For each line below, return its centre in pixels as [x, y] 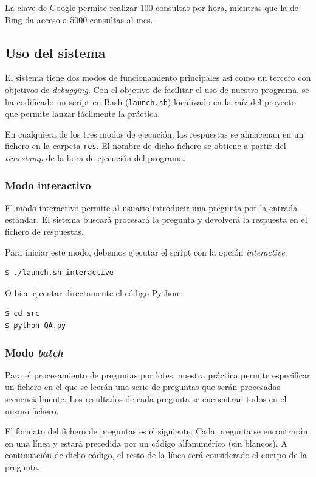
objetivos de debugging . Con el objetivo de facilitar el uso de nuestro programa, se [157, 89]
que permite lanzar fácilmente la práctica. [83, 113]
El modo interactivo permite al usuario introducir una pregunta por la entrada [151, 207]
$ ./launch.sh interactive [59, 273]
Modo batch [34, 352]
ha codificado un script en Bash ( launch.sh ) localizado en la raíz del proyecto [150, 101]
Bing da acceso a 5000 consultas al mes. [79, 19]
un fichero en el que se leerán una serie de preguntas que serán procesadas [143, 387]
